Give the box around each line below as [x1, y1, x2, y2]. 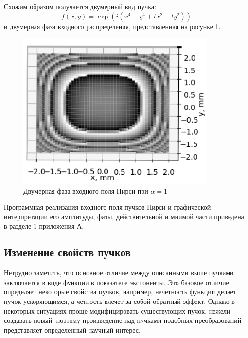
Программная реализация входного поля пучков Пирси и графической [4, 202, 211, 212]
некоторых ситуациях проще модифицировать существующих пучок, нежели [4, 305, 230, 316]
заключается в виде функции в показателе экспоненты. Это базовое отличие [4, 277, 229, 287]
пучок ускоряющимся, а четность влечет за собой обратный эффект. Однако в [4, 296, 235, 306]
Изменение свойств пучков [4, 245, 131, 260]
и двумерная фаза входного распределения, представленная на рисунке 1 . [4, 21, 221, 31]
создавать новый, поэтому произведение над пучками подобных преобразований [4, 315, 242, 325]
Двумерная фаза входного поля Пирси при [23, 185, 148, 196]
